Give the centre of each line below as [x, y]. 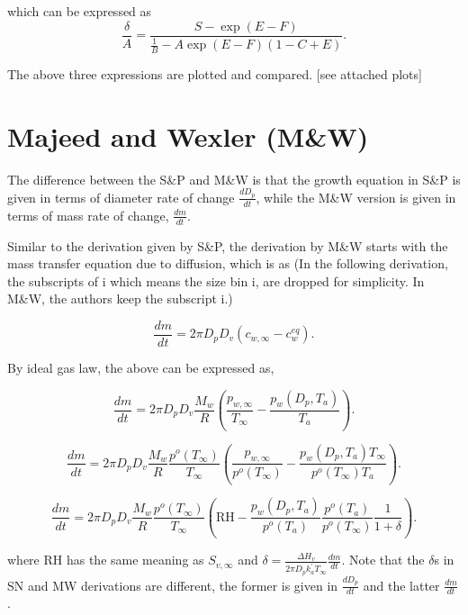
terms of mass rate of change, [88, 215]
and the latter [401, 585]
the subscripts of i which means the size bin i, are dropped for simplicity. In [216, 280]
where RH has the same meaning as [106, 560]
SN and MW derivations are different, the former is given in [173, 585]
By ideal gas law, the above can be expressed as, [141, 367]
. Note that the [383, 560]
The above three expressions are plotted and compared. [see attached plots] [215, 73]
